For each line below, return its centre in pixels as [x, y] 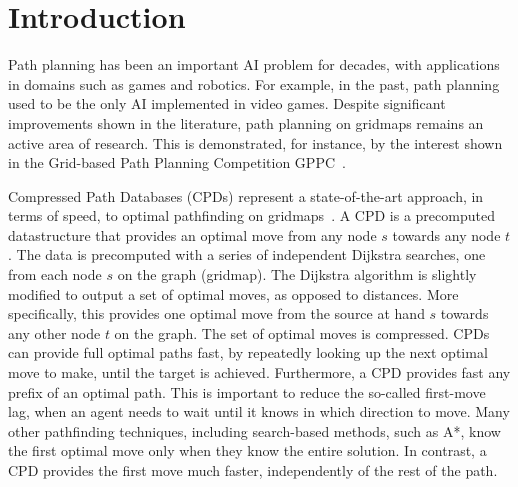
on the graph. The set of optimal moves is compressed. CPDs [302, 332]
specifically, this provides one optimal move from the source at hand [216, 313]
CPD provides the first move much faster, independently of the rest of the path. [253, 470]
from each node [55, 274]
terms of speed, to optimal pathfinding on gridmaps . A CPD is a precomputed [251, 215]
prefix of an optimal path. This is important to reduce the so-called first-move [247, 391]
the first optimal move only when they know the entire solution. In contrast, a [247, 450]
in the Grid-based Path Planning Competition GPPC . [177, 162]
